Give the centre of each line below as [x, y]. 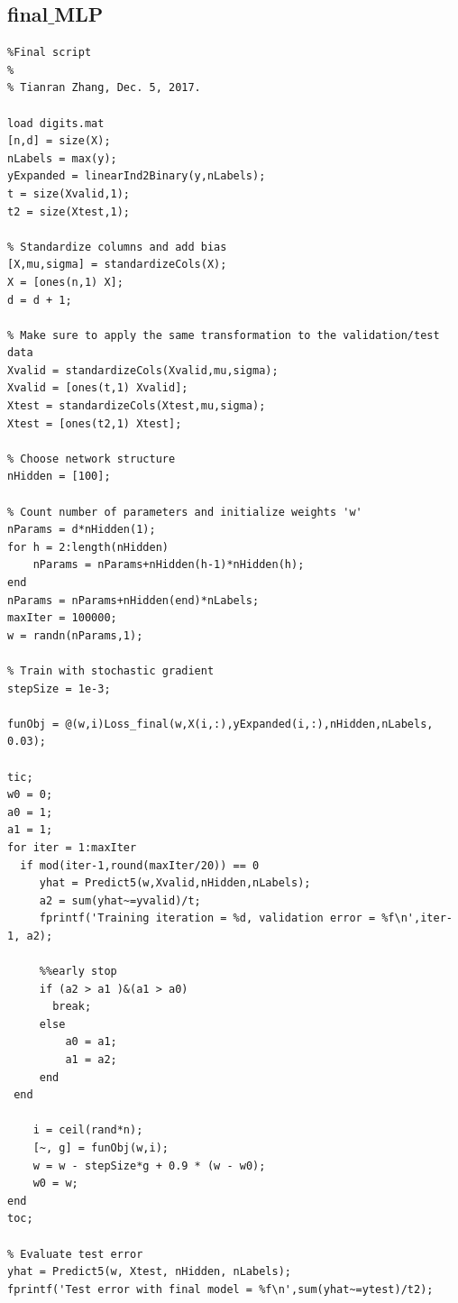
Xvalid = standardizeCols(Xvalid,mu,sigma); [143, 370]
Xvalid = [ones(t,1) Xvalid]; [98, 388]
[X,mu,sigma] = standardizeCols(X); [117, 265]
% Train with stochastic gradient [111, 670]
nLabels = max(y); [62, 158]
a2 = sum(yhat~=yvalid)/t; [120, 900]
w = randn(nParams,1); [75, 635]
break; [72, 1007]
